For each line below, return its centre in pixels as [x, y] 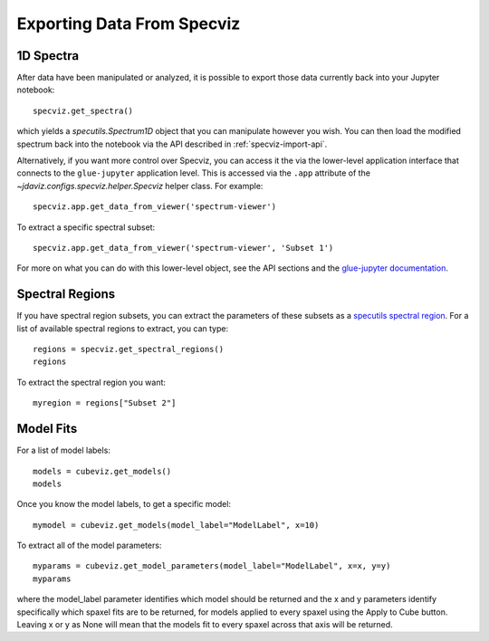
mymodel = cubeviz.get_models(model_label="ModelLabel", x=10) [176, 525]
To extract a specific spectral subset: [86, 227]
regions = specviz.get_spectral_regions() [129, 349]
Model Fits [47, 429]
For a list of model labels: [63, 450]
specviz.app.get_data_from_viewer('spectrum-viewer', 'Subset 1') [183, 248]
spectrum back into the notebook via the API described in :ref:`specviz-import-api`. [172, 144]
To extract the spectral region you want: [91, 382]
